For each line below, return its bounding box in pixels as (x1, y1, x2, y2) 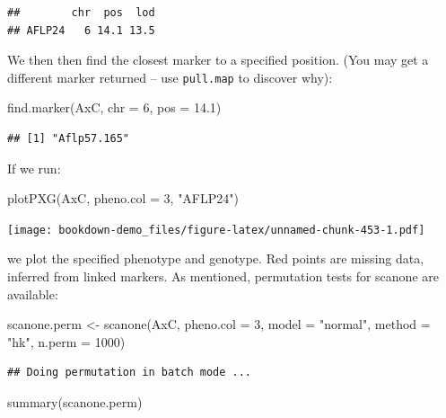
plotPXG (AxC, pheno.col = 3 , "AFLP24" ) (7, 189, 239, 208)
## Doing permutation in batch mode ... (7, 366, 252, 379)
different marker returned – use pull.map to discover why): (7, 67, 333, 86)
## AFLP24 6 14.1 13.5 (7, 23, 155, 37)
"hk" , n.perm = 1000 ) (7, 332, 126, 351)
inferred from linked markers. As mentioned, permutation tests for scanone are (7, 267, 439, 286)
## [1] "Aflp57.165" (7, 132, 130, 146)
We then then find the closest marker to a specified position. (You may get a (7, 50, 429, 69)
